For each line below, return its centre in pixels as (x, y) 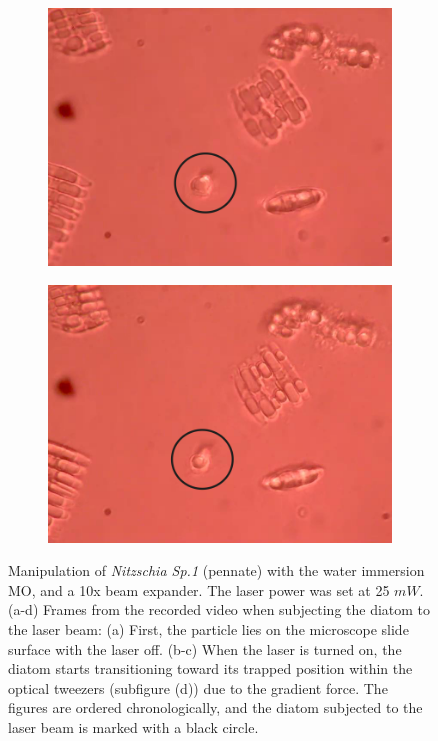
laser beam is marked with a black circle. (133, 726)
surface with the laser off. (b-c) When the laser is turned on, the (205, 648)
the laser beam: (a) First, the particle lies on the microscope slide (208, 628)
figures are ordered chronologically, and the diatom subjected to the (215, 707)
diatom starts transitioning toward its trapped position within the (210, 668)
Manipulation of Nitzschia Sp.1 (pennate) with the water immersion (216, 570)
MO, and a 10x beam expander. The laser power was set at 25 (199, 589)
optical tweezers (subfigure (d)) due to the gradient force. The (198, 687)
